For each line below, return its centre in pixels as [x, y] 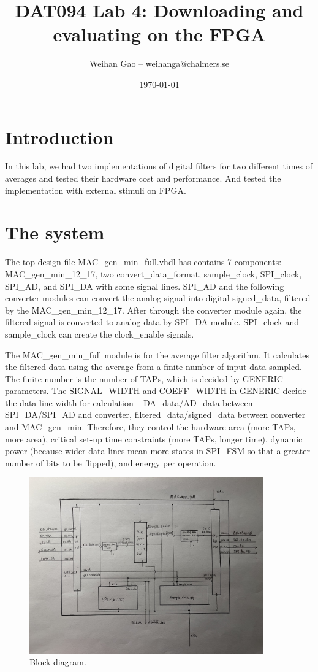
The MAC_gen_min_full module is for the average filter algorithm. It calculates [157, 354]
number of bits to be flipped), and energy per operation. [111, 462]
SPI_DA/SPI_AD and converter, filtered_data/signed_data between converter [155, 415]
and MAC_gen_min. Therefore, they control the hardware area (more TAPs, [150, 427]
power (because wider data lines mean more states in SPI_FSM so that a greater [157, 451]
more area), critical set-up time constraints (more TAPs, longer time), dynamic [154, 438]
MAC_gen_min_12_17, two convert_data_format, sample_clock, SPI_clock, [153, 273]
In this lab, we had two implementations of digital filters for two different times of [159, 166]
